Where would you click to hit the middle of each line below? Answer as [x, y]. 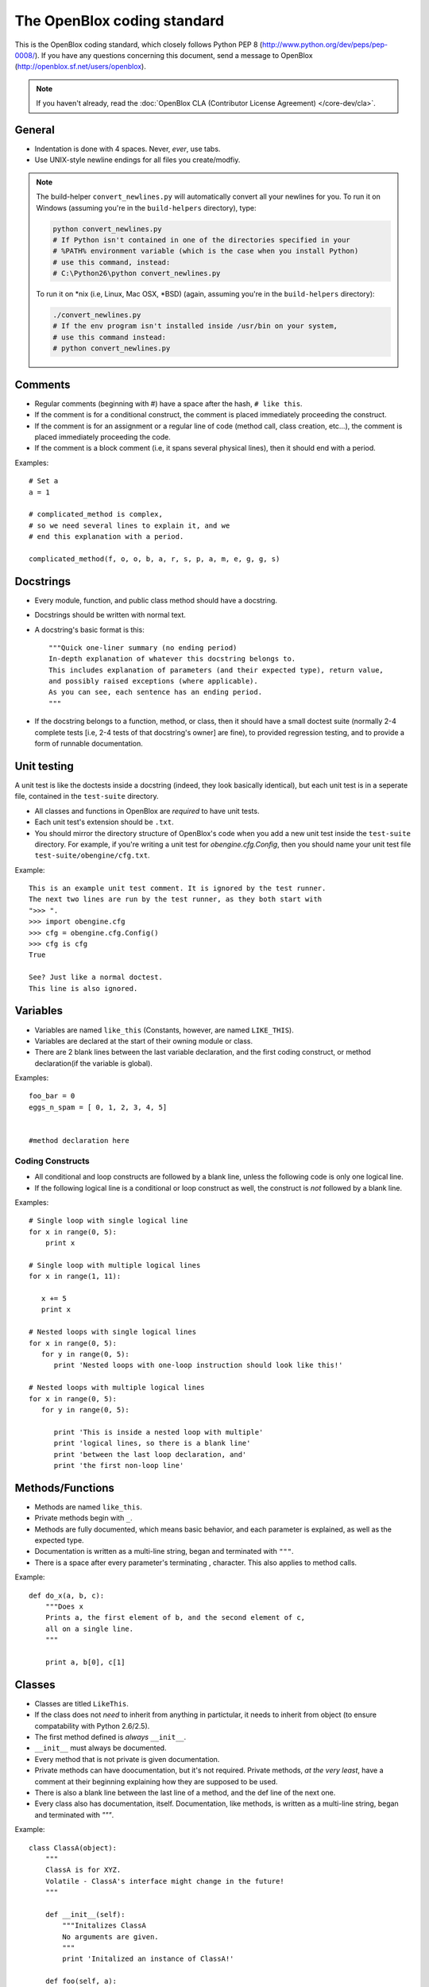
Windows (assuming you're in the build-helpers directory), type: [147, 207]
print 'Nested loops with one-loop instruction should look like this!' [198, 1365]
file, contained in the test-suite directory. [87, 796]
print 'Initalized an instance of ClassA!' [148, 1959]
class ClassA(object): [73, 1848]
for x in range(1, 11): [75, 1276]
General [35, 130]
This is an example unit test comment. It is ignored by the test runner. [178, 889]
